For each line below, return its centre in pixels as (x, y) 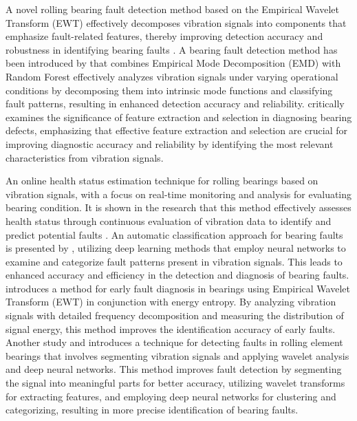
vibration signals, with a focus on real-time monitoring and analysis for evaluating (179, 194)
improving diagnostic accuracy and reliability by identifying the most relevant (170, 143)
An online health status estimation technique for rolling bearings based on (162, 181)
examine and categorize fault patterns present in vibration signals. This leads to (174, 261)
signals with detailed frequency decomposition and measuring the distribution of (175, 315)
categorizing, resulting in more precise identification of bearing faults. (152, 410)
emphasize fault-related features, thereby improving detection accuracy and (164, 36)
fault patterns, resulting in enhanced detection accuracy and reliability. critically (175, 104)
